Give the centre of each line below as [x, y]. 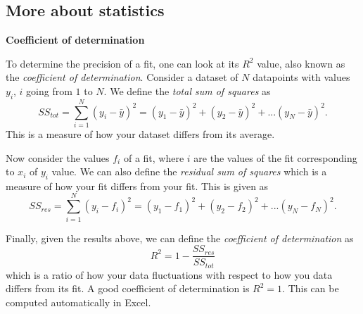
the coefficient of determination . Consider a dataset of [122, 77]
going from [49, 90]
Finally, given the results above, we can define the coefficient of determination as [180, 238]
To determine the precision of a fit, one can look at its [122, 63]
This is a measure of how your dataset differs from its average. [140, 133]
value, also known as [301, 63]
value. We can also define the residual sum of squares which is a [189, 171]
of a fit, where [154, 157]
